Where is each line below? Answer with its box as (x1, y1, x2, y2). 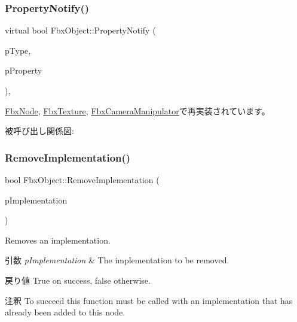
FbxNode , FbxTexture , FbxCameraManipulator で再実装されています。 (5, 104, 270, 117)
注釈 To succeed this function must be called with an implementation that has (5, 294, 293, 306)
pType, (5, 44, 31, 56)
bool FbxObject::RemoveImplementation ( (5, 174, 160, 186)
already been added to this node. (5, 306, 125, 318)
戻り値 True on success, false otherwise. (5, 274, 151, 286)
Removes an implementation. (5, 233, 111, 246)
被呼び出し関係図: (5, 124, 74, 137)
